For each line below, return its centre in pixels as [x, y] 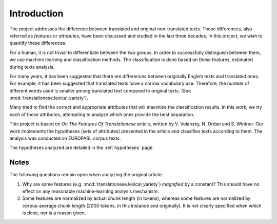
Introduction [36, 13]
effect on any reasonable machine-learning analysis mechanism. [91, 191]
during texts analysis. [32, 67]
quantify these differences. [38, 43]
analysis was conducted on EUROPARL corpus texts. [65, 138]
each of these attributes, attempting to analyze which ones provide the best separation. [102, 114]
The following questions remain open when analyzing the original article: [86, 175]
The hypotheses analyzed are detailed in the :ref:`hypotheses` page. [82, 148]
